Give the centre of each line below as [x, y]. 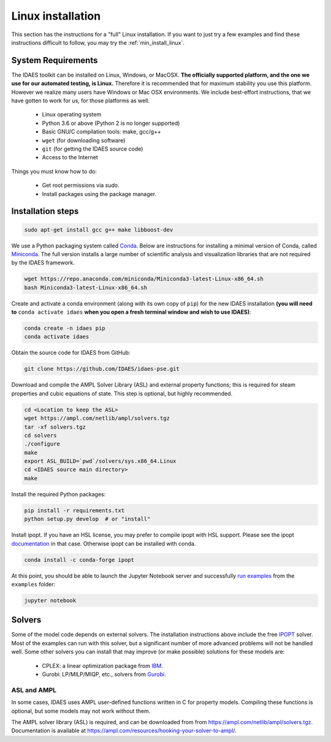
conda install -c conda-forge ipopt [79, 560]
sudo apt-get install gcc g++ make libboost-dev [99, 229]
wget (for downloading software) [84, 140]
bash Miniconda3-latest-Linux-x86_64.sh [86, 287]
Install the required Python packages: [59, 494]
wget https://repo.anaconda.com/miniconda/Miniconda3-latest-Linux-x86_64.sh [144, 279]
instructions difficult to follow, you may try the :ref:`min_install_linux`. [98, 42]
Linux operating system [71, 115]
